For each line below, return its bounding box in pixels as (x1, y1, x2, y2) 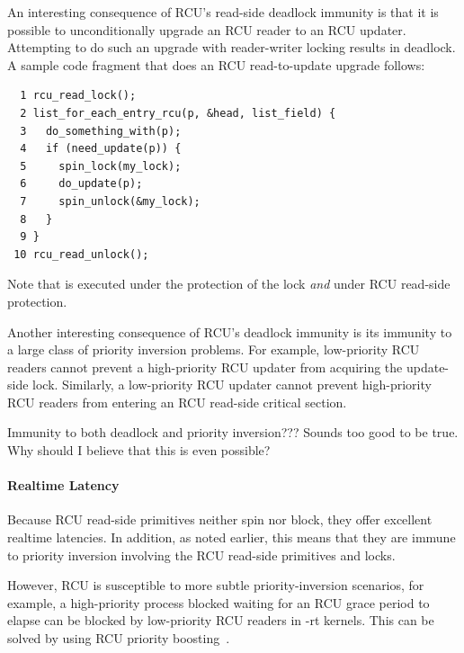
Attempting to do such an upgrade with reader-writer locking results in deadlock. (7, 38, 456, 57)
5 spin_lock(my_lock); (20, 159, 182, 173)
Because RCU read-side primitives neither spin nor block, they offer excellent (7, 510, 433, 529)
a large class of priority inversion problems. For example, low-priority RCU (7, 340, 420, 359)
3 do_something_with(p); (20, 124, 182, 138)
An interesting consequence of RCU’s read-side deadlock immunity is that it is (7, 3, 439, 21)
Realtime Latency (7, 476, 120, 495)
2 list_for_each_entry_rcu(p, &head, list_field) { (20, 106, 336, 120)
